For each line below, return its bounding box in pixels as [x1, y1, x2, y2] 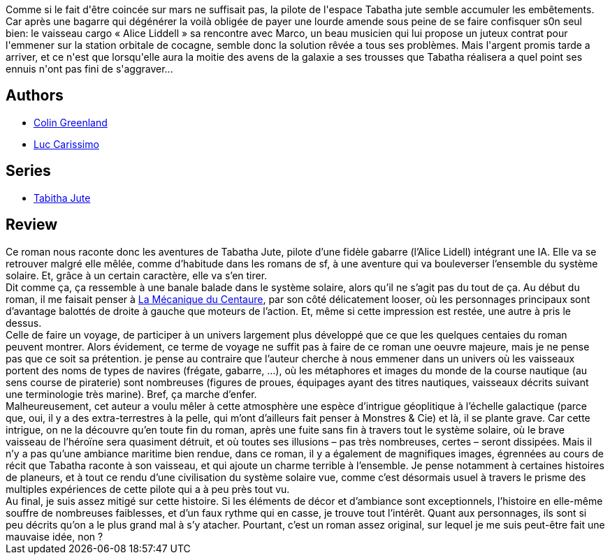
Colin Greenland [34, 116, 108, 128]
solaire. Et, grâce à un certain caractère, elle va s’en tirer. [6, 269, 268, 281]
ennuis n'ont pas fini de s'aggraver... [6, 63, 173, 75]
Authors [6, 87, 64, 105]
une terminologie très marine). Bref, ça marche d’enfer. [6, 388, 257, 400]
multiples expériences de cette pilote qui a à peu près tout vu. [6, 482, 290, 495]
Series [6, 162, 51, 180]
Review [6, 216, 58, 234]
